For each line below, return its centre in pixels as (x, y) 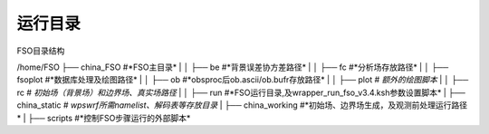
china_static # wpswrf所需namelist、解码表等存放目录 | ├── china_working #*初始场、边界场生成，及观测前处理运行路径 (242, 105)
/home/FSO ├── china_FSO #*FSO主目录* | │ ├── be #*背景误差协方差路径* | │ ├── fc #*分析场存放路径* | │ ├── (233, 67)
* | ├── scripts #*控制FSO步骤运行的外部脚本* (104, 118)
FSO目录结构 (41, 51)
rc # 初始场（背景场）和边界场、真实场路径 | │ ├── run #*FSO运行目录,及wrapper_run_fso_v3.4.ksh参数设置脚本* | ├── (241, 92)
